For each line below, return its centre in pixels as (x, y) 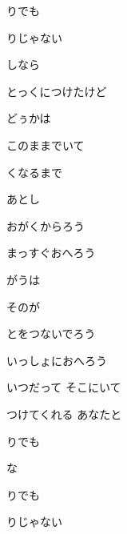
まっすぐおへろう (51, 253)
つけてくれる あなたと (64, 414)
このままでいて (46, 145)
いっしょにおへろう (57, 360)
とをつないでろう (51, 333)
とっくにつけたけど (57, 91)
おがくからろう (46, 225)
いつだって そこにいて (64, 387)
